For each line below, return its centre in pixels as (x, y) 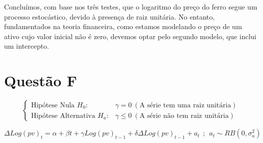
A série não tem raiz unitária (184, 116)
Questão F (41, 81)
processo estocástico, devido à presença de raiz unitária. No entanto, (110, 16)
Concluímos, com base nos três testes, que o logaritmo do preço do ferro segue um (131, 7)
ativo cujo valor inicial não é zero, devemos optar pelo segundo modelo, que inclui (130, 36)
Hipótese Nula (53, 105)
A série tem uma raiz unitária (185, 105)
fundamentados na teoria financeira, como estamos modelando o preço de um (123, 26)
